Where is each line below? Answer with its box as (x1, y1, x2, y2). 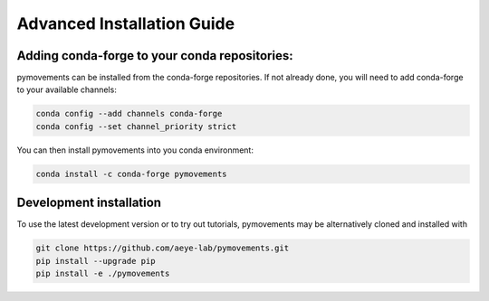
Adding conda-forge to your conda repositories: (16, 48, 293, 63)
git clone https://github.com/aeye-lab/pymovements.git (35, 243, 290, 253)
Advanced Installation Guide (16, 14, 235, 33)
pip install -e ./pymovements (35, 268, 170, 279)
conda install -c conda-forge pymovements (35, 168, 227, 179)
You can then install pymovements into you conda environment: (16, 145, 254, 155)
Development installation (16, 195, 162, 211)
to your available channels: (16, 84, 117, 95)
